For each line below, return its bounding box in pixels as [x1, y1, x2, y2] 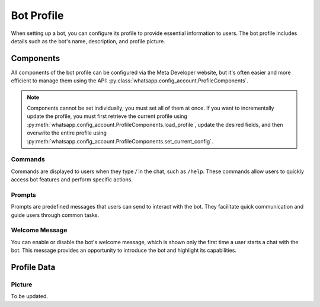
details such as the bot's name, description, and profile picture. [11, 37, 165, 44]
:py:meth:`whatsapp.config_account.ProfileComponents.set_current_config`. [27, 137, 213, 145]
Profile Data [11, 262, 56, 272]
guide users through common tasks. [11, 211, 100, 219]
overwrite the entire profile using [27, 129, 107, 136]
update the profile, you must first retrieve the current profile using [27, 113, 188, 120]
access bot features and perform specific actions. [11, 176, 133, 183]
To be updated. [11, 293, 49, 300]
